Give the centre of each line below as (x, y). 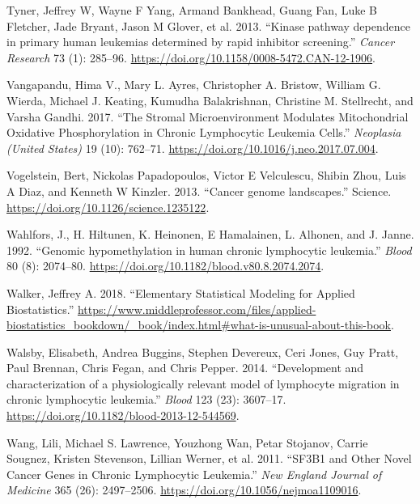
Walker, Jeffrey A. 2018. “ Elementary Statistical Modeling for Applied (181, 292)
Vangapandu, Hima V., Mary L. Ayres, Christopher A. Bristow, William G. (194, 85)
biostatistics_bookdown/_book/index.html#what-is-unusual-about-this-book (199, 325)
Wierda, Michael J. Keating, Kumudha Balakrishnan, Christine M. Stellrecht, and (210, 100)
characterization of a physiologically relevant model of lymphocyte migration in (203, 383)
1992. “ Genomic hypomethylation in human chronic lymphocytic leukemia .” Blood (209, 250)
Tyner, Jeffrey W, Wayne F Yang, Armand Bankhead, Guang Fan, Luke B (192, 10)
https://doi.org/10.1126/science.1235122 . (108, 207)
